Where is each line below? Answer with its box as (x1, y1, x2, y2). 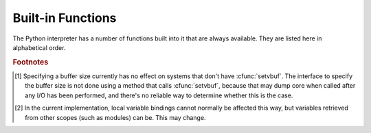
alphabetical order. (12, 43, 66, 51)
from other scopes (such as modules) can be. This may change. (25, 113, 206, 121)
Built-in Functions (12, 10, 117, 25)
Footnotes (12, 57, 49, 66)
